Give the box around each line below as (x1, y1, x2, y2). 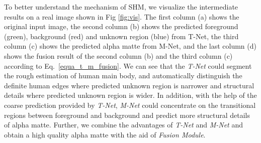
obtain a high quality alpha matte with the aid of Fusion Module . (4, 129, 206, 139)
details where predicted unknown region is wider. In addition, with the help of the (4, 90, 257, 100)
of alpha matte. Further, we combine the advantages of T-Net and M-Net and (4, 119, 243, 130)
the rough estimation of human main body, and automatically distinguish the (4, 70, 242, 81)
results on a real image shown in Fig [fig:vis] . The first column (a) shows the (4, 11, 239, 22)
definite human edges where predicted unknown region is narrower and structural (4, 80, 254, 90)
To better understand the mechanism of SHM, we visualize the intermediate (4, 2, 238, 12)
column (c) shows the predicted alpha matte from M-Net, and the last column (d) (4, 41, 256, 51)
